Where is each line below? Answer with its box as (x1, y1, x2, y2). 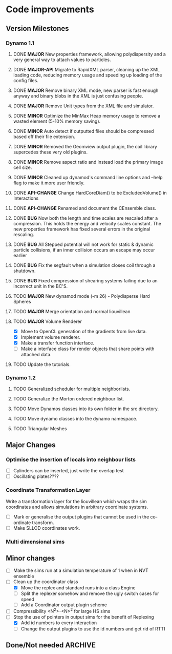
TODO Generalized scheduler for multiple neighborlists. (13, 386, 131, 392)
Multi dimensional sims (6, 538, 65, 545)
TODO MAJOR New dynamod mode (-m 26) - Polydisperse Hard (13, 293, 150, 299)
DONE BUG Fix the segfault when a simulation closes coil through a (13, 262, 156, 268)
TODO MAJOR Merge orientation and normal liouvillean (13, 308, 131, 314)
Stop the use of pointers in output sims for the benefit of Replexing (13, 614, 154, 620)
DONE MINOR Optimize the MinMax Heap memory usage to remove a (13, 112, 161, 119)
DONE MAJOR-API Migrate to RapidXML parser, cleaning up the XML (13, 66, 160, 72)
